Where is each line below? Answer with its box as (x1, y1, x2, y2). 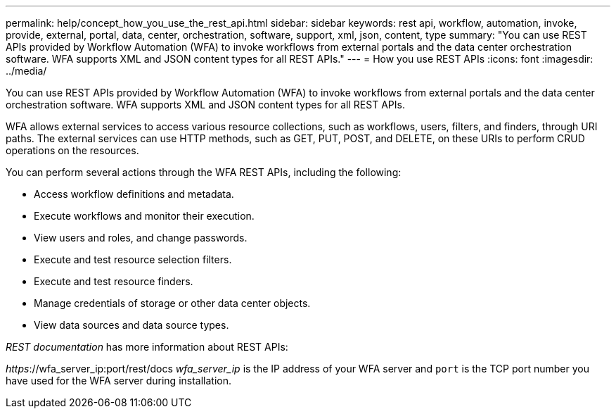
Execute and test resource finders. (34, 275, 193, 287)
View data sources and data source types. (34, 319, 229, 331)
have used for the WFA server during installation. (6, 375, 232, 387)
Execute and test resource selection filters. (34, 253, 232, 265)
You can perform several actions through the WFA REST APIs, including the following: (6, 166, 402, 178)
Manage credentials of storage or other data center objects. (34, 297, 311, 309)
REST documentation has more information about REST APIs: (6, 341, 288, 353)
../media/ (6, 65, 47, 77)
